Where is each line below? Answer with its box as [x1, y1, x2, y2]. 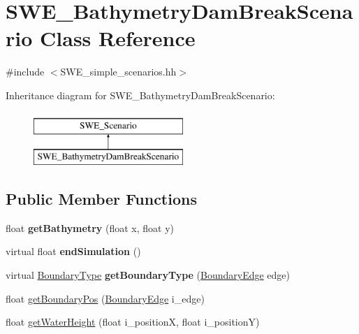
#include [6, 64, 45, 79]
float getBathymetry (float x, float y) [6, 220, 174, 235]
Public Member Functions [6, 188, 197, 210]
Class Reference [40, 24, 196, 52]
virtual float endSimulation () [6, 244, 141, 259]
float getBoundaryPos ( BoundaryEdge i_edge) [6, 291, 205, 305]
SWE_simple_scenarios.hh [60, 64, 177, 79]
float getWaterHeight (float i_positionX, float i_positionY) [6, 314, 260, 329]
